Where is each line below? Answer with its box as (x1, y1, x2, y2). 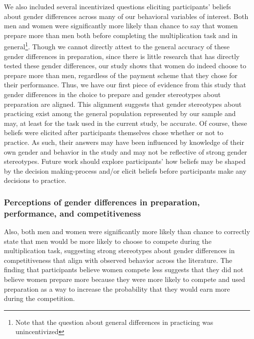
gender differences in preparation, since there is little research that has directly (4, 51, 240, 61)
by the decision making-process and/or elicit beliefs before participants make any (4, 165, 247, 176)
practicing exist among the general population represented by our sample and (4, 108, 236, 119)
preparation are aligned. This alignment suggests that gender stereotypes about (4, 99, 242, 109)
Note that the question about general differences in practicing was (15, 317, 213, 327)
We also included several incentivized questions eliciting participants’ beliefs (4, 1, 231, 11)
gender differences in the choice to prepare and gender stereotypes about (4, 89, 221, 99)
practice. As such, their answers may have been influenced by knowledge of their (4, 137, 244, 147)
